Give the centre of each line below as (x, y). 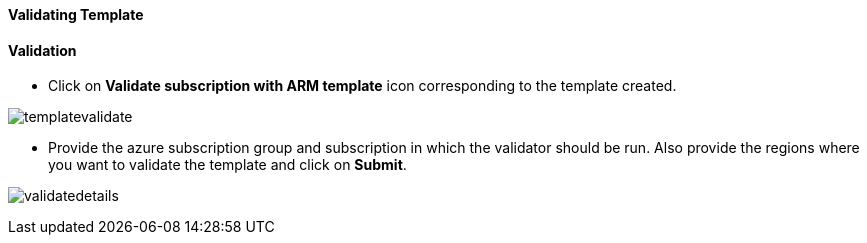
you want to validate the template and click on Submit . (227, 165)
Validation (42, 50)
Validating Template (76, 14)
